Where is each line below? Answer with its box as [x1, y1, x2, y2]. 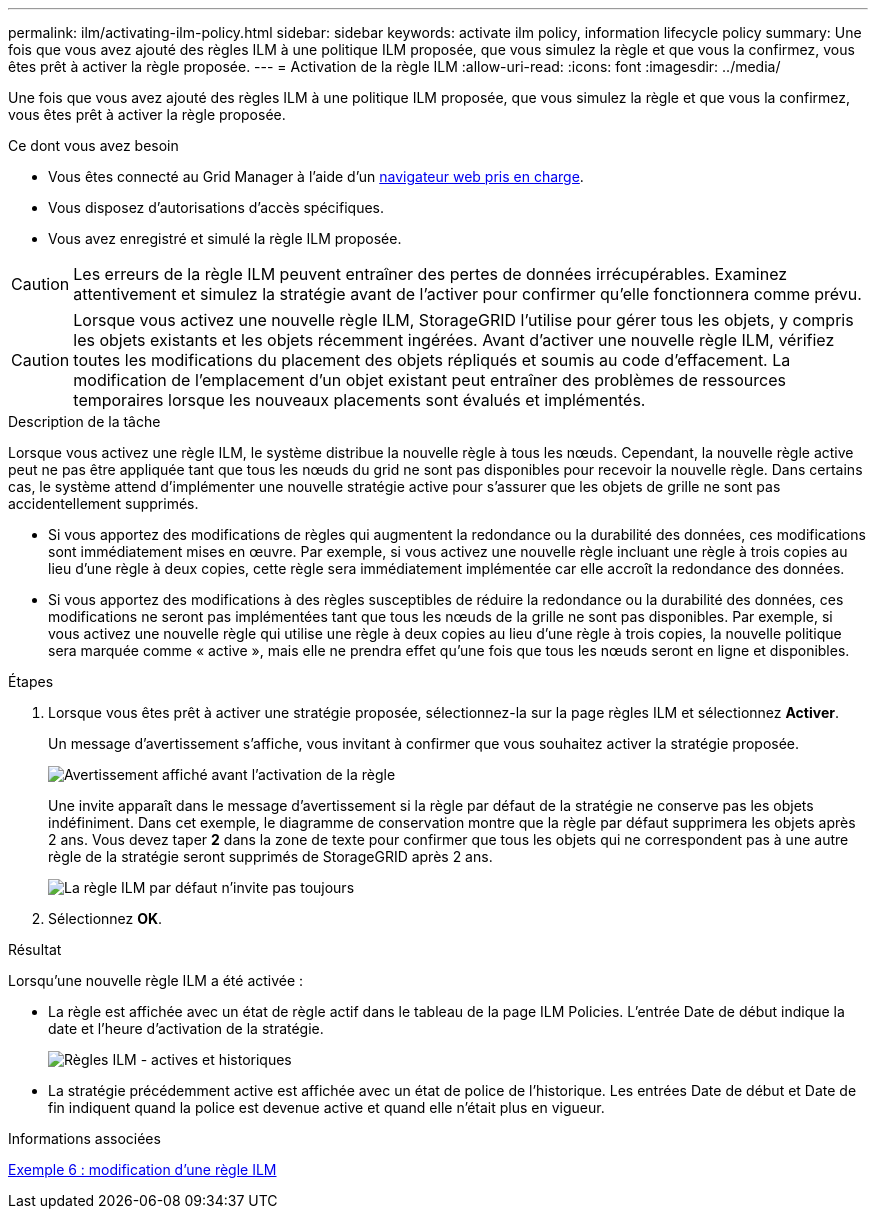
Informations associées [8, 1130, 161, 1147]
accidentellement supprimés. [8, 495, 199, 512]
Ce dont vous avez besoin [8, 137, 179, 154]
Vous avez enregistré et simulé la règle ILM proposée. [48, 230, 402, 247]
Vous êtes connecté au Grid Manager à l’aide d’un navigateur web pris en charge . [48, 168, 584, 185]
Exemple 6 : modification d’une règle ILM [8, 1161, 277, 1178]
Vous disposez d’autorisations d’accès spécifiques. [48, 199, 384, 216]
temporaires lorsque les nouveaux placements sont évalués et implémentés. [73, 390, 646, 410]
